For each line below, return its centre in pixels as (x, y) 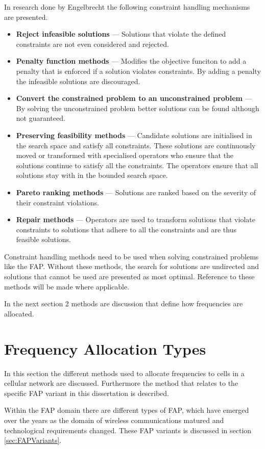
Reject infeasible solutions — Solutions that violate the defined (121, 34)
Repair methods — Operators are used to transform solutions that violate (136, 219)
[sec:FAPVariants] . (33, 440)
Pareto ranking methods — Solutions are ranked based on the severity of (136, 192)
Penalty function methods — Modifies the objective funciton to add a (131, 61)
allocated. (19, 313)
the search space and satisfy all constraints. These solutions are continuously (136, 145)
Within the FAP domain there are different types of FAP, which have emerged (127, 410)
